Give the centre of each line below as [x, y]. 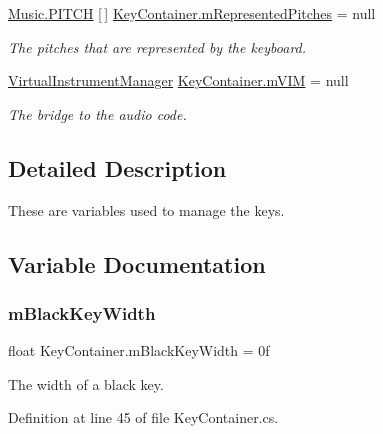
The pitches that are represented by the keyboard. [157, 46]
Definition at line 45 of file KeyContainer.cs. [143, 417]
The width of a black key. [86, 383]
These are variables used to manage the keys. [146, 209]
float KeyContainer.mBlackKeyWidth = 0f [139, 350]
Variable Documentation [137, 263]
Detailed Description [117, 167]
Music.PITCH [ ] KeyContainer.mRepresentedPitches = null [192, 13]
